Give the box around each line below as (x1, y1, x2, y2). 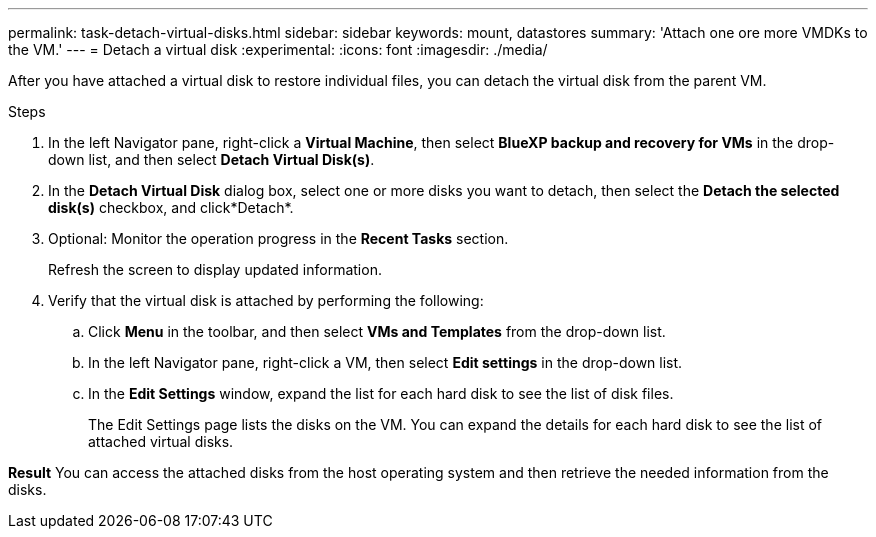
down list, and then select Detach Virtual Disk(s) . (48, 151, 375, 168)
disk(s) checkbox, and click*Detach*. (48, 199, 294, 216)
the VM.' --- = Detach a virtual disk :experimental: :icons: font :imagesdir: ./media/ (8, 41, 548, 58)
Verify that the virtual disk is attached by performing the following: (48, 292, 484, 309)
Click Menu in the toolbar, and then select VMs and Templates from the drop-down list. (88, 323, 666, 340)
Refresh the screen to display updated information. (48, 261, 382, 278)
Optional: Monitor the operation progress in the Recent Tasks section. (48, 230, 509, 247)
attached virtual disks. (88, 433, 234, 450)
